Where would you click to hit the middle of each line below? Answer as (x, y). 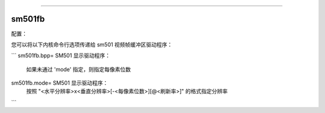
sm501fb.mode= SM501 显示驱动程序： (60, 83)
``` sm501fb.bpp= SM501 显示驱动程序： (61, 56)
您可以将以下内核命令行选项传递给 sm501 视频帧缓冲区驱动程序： (92, 44)
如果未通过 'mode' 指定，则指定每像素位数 (79, 69)
